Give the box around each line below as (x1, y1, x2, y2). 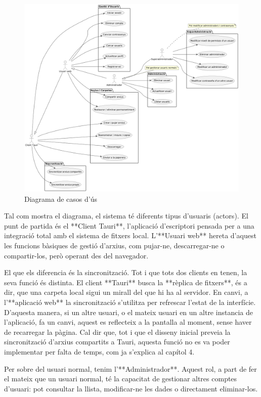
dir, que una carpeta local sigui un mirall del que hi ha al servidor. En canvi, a (4, 287, 248, 297)
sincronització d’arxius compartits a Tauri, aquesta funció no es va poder (4, 336, 230, 347)
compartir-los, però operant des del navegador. (4, 250, 149, 260)
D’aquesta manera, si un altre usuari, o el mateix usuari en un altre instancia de (4, 306, 253, 317)
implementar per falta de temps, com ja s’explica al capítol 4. (4, 346, 195, 357)
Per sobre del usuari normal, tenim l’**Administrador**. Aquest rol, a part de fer (4, 363, 257, 374)
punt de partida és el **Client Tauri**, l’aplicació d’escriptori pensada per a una (4, 220, 254, 231)
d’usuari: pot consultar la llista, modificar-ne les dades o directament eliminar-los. (4, 383, 258, 393)
